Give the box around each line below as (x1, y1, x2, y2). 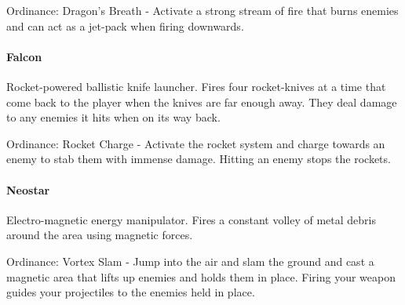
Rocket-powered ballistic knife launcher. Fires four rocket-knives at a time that (6, 78, 386, 94)
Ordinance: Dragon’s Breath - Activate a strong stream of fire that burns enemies (6, 2, 399, 18)
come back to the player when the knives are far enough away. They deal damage (6, 93, 397, 110)
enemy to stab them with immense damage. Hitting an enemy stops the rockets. (6, 151, 391, 167)
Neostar (6, 181, 50, 198)
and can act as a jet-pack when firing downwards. (6, 17, 244, 34)
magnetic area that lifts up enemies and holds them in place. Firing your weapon (6, 268, 396, 285)
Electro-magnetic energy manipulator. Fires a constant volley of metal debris (6, 211, 376, 227)
